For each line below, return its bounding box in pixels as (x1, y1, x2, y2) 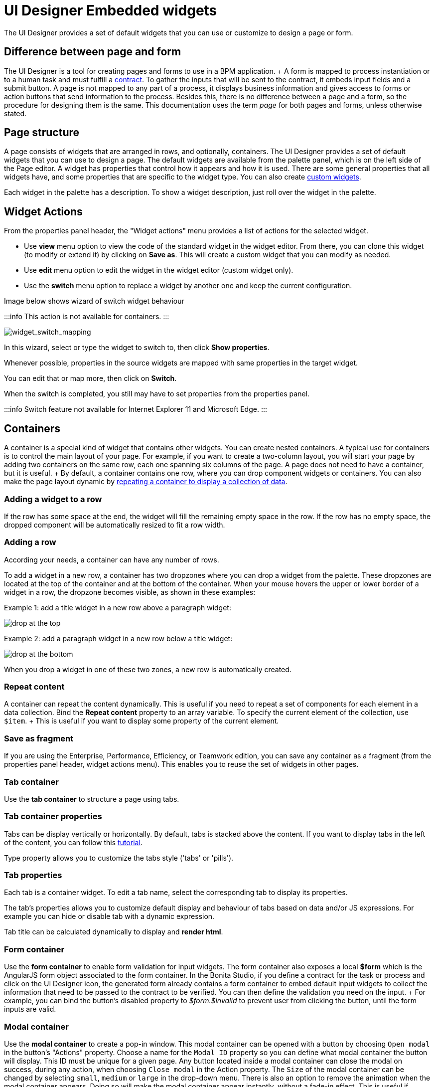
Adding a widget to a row (4, 494, 102, 504)
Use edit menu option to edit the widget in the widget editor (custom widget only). (24, 266, 293, 275)
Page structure (4, 126, 80, 139)
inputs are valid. (4, 1005, 56, 1014)
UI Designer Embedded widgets (4, 2, 217, 19)
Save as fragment (4, 733, 74, 743)
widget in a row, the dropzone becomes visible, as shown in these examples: (4, 587, 256, 596)
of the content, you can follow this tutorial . (4, 838, 143, 847)
